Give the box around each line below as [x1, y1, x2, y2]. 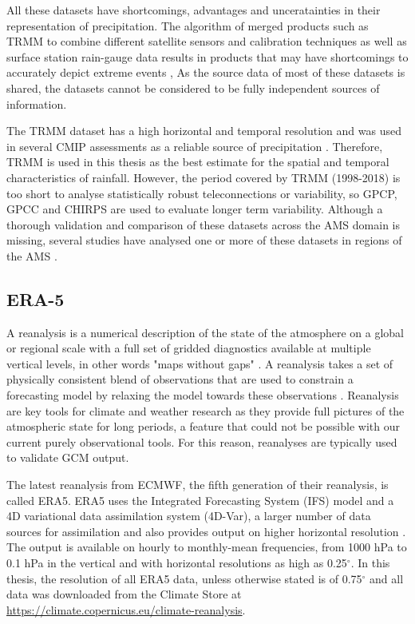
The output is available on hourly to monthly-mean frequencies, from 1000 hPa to [6, 539, 407, 555]
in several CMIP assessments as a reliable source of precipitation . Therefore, [6, 137, 383, 154]
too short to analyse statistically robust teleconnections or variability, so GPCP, [6, 185, 397, 201]
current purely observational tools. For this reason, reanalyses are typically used [6, 433, 397, 450]
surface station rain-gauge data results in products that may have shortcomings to [6, 48, 409, 65]
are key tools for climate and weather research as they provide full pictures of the [6, 402, 405, 419]
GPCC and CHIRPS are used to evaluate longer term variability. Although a [6, 201, 383, 217]
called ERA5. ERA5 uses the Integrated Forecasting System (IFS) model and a [6, 491, 394, 508]
